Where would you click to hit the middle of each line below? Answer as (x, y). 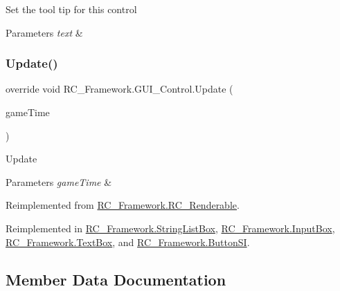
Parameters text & (44, 32)
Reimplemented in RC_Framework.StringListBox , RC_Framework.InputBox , (170, 228)
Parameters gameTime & (59, 181)
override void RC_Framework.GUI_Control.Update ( (119, 89)
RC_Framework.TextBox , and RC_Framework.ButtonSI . (128, 242)
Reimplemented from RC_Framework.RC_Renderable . (123, 205)
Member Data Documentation (116, 279)
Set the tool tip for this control (71, 9)
